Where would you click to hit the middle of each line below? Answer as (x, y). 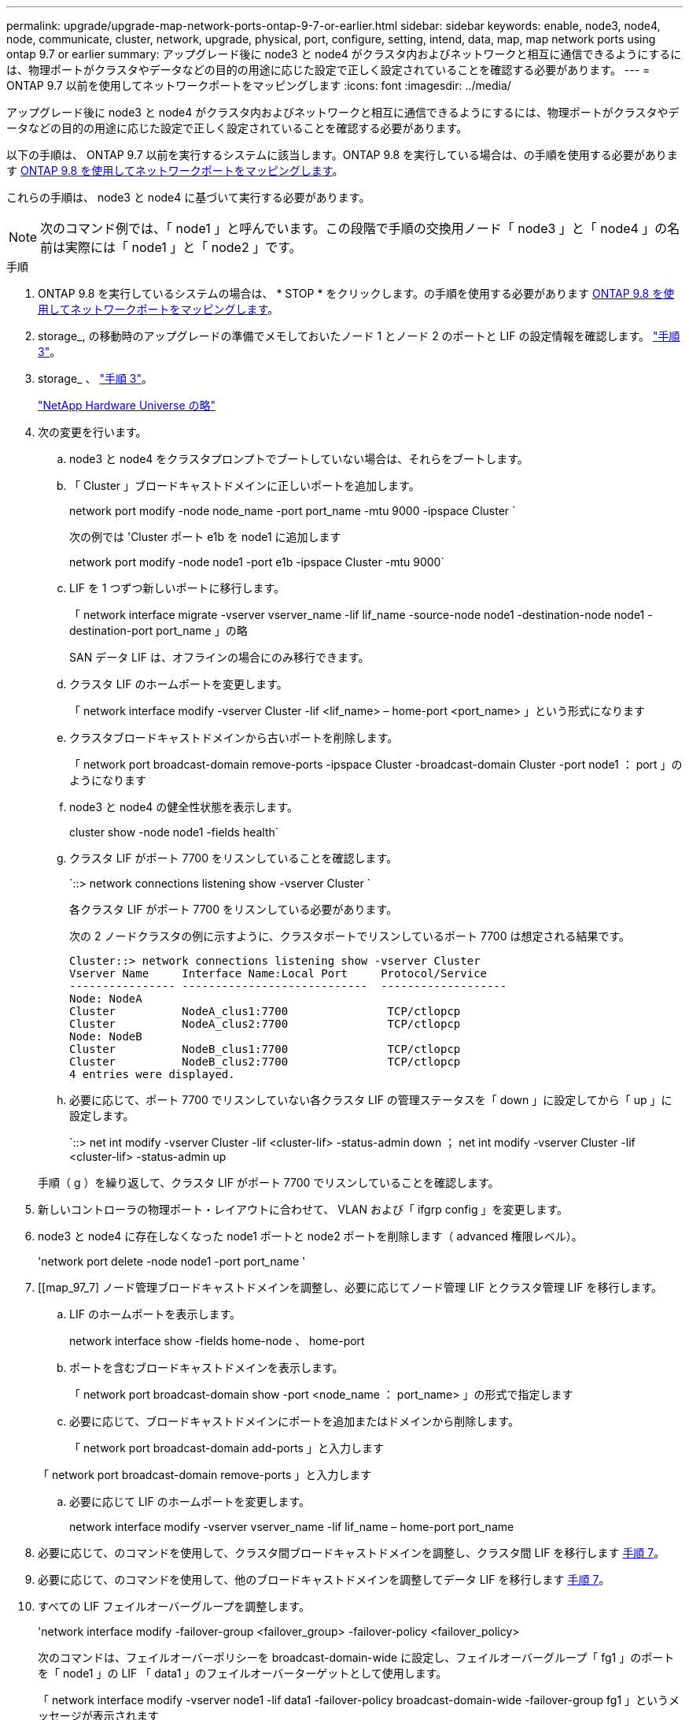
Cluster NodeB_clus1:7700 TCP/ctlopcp (265, 1049)
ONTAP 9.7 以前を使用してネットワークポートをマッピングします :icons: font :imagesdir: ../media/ (259, 85)
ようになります (108, 780)
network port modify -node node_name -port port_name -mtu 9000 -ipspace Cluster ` (293, 511)
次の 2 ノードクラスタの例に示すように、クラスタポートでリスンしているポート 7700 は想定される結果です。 (350, 936)
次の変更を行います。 (92, 432)
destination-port (111, 630)
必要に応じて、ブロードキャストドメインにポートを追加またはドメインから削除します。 (294, 1421)
